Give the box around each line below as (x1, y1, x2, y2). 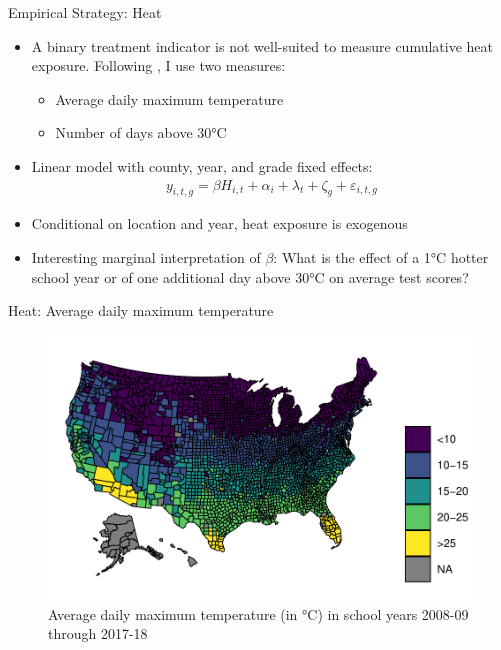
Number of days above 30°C (55, 122, 227, 143)
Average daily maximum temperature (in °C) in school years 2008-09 (48, 603, 469, 624)
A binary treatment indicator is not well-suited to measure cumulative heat (31, 35, 493, 56)
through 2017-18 (48, 623, 148, 644)
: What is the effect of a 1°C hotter (273, 246, 489, 267)
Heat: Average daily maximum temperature (8, 300, 274, 321)
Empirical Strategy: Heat (8, 2, 162, 22)
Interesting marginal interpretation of (31, 246, 261, 267)
